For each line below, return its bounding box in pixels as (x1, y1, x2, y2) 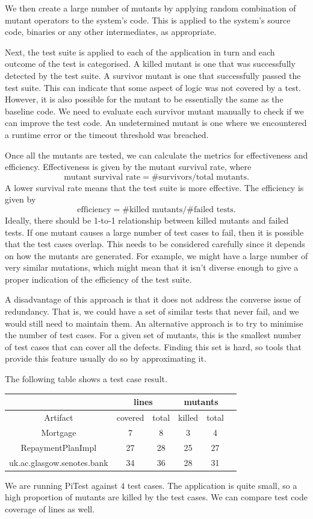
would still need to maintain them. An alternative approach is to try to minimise (5, 316, 303, 329)
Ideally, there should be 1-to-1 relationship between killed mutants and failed (5, 213, 289, 226)
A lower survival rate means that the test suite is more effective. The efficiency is (5, 181, 304, 193)
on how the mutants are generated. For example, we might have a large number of (5, 249, 308, 262)
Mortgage (41, 426, 76, 438)
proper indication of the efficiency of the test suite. (5, 272, 192, 285)
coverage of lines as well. (5, 502, 95, 515)
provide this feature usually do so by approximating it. (5, 352, 206, 365)
